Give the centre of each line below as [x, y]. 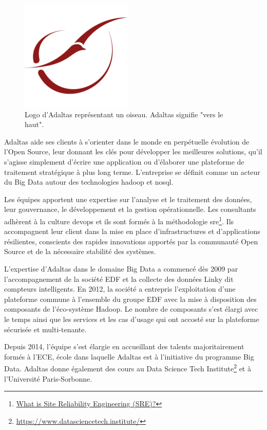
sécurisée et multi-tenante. [45, 329]
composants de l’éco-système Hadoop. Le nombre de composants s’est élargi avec [131, 309]
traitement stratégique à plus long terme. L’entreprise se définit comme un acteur [132, 172]
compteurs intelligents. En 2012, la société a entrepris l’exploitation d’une [120, 289]
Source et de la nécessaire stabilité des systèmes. [80, 251]
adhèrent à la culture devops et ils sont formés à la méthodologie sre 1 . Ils [119, 220]
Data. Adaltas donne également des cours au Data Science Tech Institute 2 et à [128, 368]
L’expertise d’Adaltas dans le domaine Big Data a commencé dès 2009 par [121, 268]
